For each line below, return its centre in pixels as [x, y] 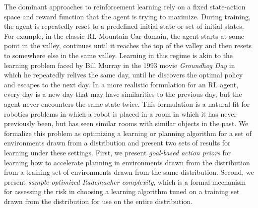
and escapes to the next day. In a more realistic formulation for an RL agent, [121, 84]
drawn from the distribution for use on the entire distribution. [98, 201]
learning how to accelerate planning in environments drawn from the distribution [127, 162]
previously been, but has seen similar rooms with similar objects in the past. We [126, 123]
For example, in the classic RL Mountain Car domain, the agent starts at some [124, 35]
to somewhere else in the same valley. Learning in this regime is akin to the [119, 55]
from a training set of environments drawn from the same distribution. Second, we [129, 172]
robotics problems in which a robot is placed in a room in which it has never [121, 113]
